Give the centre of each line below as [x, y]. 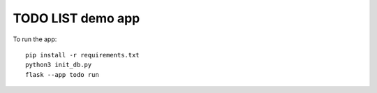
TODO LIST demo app [76, 18]
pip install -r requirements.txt [82, 55]
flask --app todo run [62, 74]
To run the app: [35, 39]
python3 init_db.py [59, 65]
